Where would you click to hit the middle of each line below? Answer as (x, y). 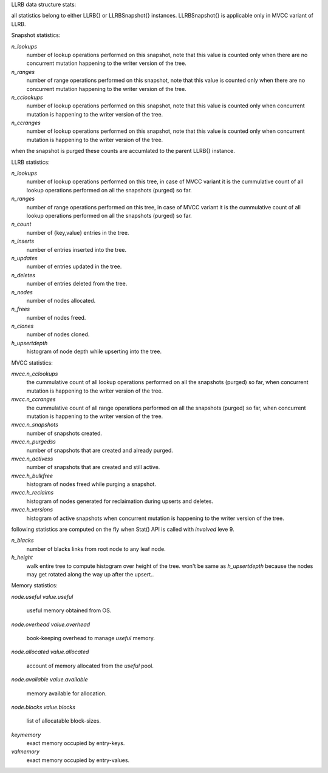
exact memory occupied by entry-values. (78, 760)
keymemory (26, 735)
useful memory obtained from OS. (69, 610)
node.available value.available (50, 680)
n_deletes (23, 275)
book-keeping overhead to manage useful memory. (91, 638)
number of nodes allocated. (61, 300)
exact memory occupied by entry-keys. (76, 743)
